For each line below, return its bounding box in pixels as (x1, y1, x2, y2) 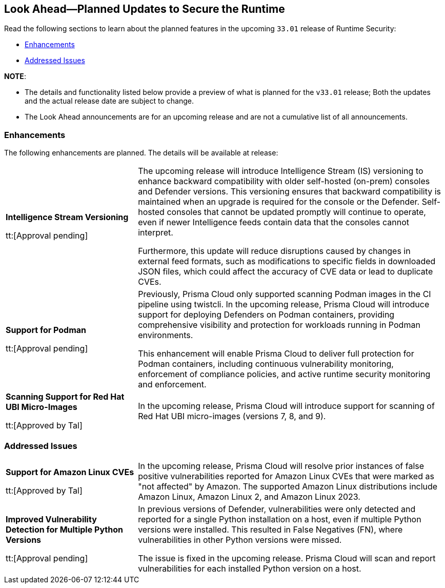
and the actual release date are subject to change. (25, 96, 194, 106)
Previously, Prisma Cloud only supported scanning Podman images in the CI (138, 289, 431, 300)
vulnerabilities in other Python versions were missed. (138, 534, 342, 545)
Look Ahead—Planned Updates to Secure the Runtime (4, 3, 285, 15)
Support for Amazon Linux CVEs (6, 466, 134, 477)
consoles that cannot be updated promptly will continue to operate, (167, 207, 426, 218)
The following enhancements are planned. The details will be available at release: (4, 148, 278, 158)
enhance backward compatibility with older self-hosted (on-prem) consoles (138, 176, 430, 187)
